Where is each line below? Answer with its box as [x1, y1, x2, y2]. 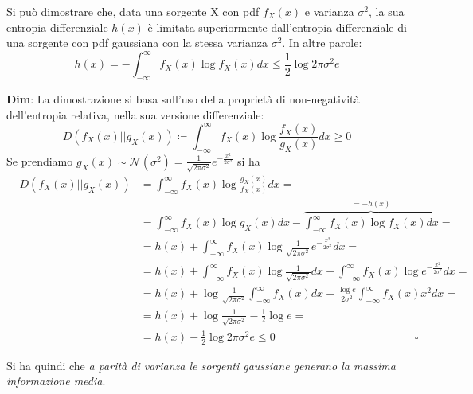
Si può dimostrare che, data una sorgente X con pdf [6, 3, 260, 19]
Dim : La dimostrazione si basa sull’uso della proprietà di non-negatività [6, 91, 360, 107]
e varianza [304, 3, 354, 19]
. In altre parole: [282, 34, 362, 51]
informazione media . [6, 373, 106, 389]
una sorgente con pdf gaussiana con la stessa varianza [6, 34, 268, 51]
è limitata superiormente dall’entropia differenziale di [147, 18, 407, 35]
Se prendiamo [6, 152, 73, 169]
